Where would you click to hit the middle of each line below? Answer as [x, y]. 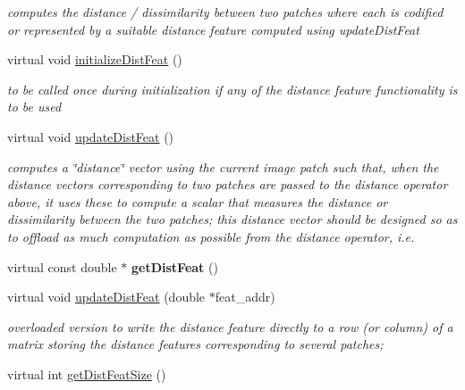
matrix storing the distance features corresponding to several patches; [195, 344]
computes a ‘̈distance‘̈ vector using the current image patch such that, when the [223, 166]
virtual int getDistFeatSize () [87, 373]
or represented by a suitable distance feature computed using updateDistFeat [213, 29]
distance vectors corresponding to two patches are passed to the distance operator [228, 184]
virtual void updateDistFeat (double [106, 297]
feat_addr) [245, 297]
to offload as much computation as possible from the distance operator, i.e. [211, 236]
